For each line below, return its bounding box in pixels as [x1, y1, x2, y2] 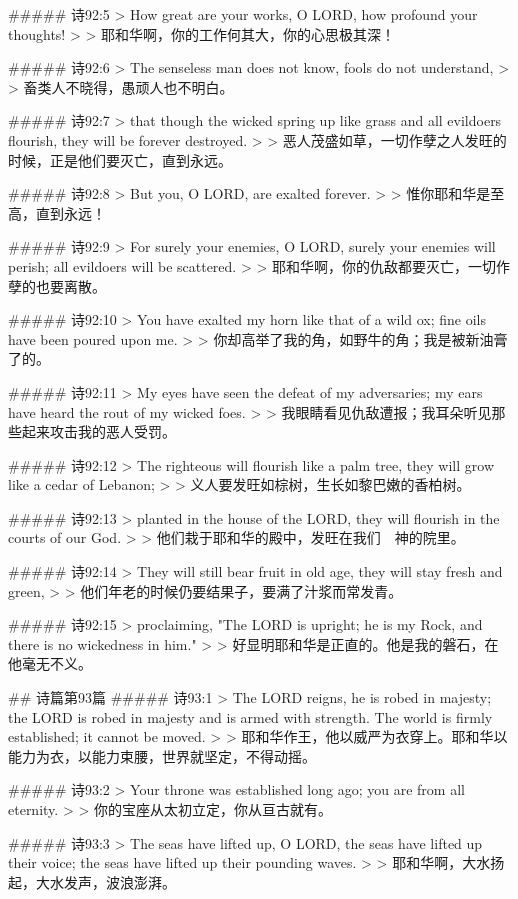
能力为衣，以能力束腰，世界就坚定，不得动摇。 [8, 745, 316, 766]
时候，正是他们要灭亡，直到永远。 [8, 149, 232, 170]
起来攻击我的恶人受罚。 [21, 421, 176, 442]
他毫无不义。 [8, 653, 92, 674]
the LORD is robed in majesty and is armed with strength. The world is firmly [8, 706, 493, 727]
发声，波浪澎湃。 [63, 871, 176, 892]
